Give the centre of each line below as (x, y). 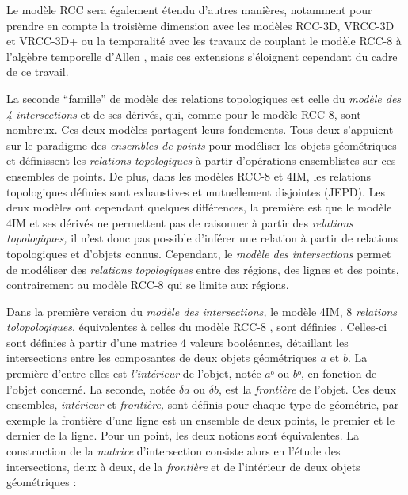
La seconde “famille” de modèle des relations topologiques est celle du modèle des (204, 98)
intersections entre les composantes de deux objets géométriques (162, 358)
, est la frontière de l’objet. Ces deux (308, 388)
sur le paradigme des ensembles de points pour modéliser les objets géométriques (202, 145)
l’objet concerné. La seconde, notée (91, 388)
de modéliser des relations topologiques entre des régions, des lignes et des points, (203, 269)
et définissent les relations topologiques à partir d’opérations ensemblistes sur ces (201, 160)
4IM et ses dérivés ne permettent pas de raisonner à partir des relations (180, 222)
